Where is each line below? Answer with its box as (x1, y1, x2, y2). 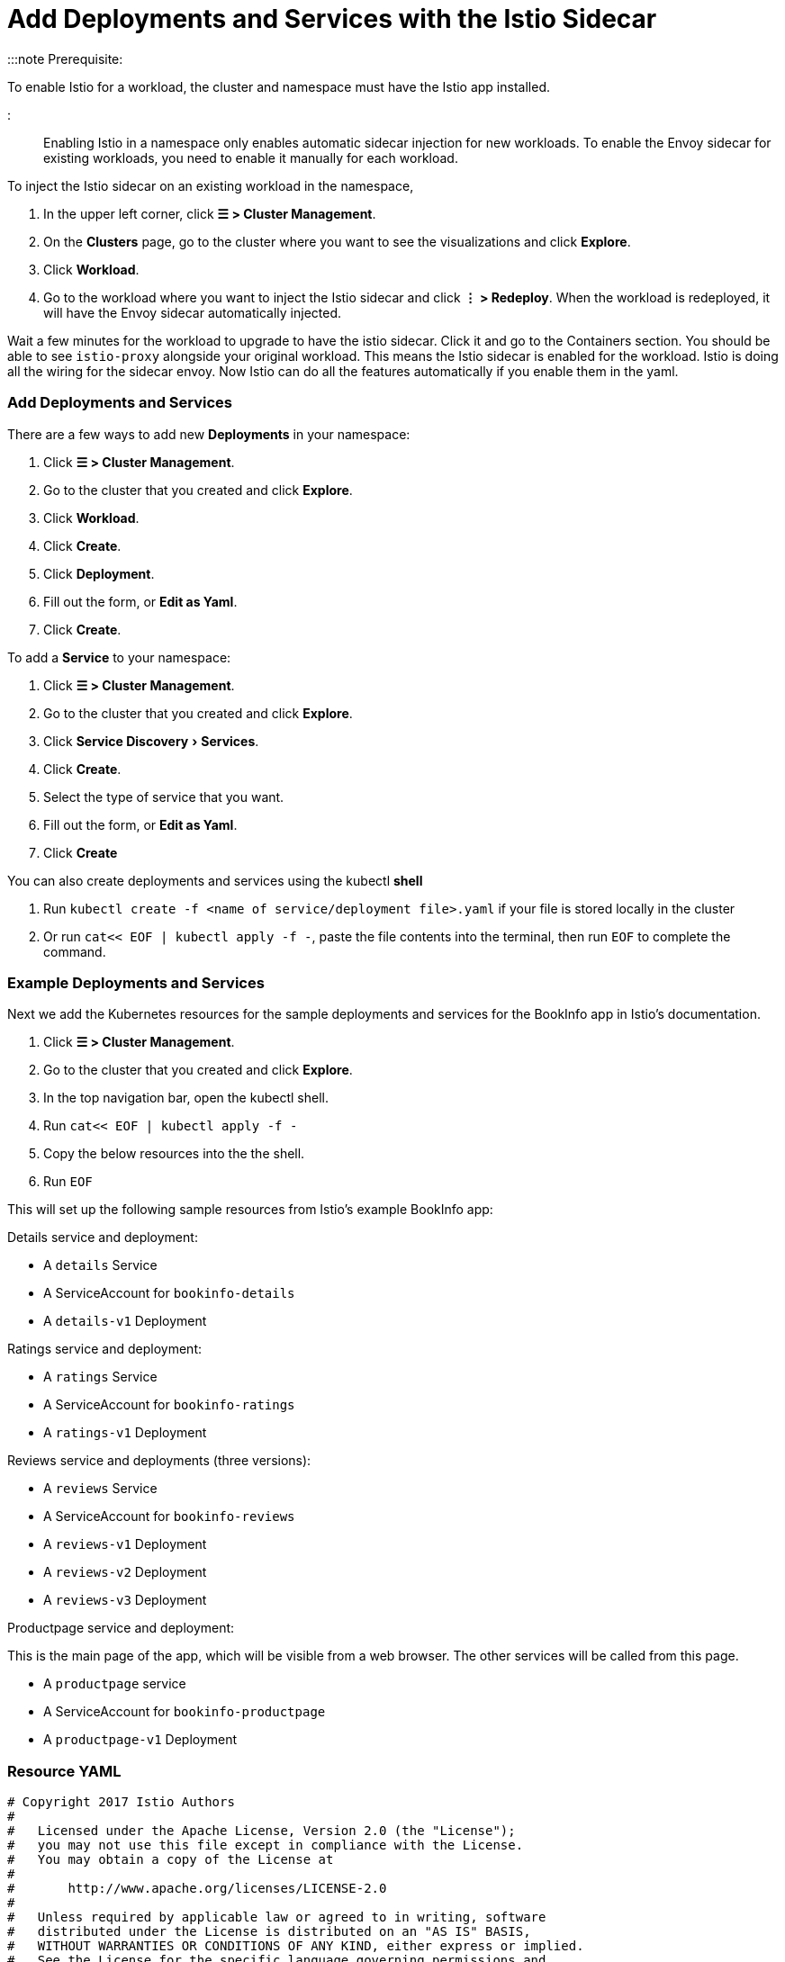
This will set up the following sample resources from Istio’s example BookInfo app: (7, 1201, 493, 1218)
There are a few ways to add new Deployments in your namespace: (7, 426, 411, 442)
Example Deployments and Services (7, 973, 265, 992)
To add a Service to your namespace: (7, 649, 231, 665)
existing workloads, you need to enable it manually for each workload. (43, 149, 458, 166)
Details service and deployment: (7, 1229, 198, 1246)
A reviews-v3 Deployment (43, 1592, 207, 1608)
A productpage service (43, 1676, 186, 1692)
